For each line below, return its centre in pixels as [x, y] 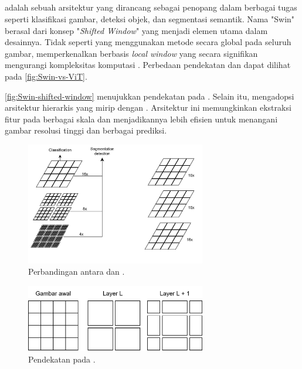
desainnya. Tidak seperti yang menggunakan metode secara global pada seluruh [148, 42]
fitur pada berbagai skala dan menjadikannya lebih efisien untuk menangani [141, 119]
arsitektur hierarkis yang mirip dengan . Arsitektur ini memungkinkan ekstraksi [148, 107]
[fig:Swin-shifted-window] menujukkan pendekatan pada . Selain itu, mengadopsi [150, 96]
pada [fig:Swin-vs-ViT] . [46, 76]
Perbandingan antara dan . [77, 271]
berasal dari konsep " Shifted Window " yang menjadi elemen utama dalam [136, 30]
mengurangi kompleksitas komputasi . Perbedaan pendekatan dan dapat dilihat [148, 65]
